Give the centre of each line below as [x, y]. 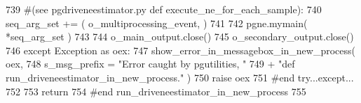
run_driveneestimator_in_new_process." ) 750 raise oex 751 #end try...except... [180, 77]
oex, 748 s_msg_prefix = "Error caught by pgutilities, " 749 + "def [150, 64]
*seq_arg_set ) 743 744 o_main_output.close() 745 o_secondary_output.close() [180, 37]
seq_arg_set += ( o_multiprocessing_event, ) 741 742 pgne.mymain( [157, 23]
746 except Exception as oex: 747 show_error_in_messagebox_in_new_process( [180, 50]
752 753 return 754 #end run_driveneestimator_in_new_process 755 [156, 91]
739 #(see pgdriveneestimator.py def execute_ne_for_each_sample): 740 [164, 9]
